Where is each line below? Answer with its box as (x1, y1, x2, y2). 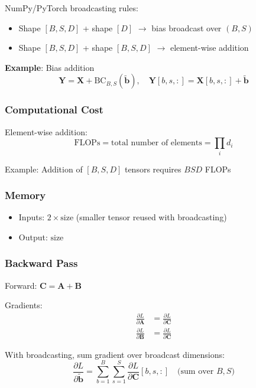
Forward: (5, 279, 37, 291)
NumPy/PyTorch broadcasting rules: (5, 2, 138, 14)
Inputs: (18, 211, 45, 223)
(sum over (177, 367, 214, 376)
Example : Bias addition (5, 61, 95, 73)
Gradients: (5, 299, 43, 311)
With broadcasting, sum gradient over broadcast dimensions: (5, 348, 225, 360)
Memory (5, 188, 46, 203)
